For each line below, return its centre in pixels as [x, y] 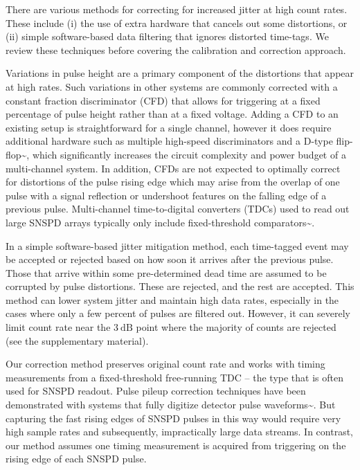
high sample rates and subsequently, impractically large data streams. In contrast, [180, 432]
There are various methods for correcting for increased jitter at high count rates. [177, 9]
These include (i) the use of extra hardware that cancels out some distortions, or [177, 22]
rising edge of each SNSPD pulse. [76, 459]
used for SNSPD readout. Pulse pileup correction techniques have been [156, 391]
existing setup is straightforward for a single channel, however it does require [169, 127]
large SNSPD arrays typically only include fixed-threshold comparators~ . [160, 222]
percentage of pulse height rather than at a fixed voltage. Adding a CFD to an [172, 114]
